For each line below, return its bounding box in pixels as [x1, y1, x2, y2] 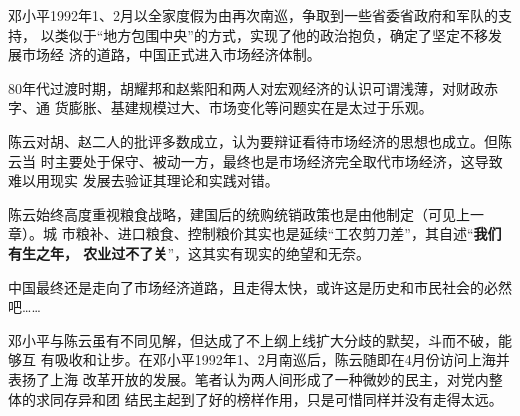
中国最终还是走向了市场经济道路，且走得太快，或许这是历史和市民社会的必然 [8, 276, 512, 297]
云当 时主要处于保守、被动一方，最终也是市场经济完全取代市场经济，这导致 [8, 150, 503, 171]
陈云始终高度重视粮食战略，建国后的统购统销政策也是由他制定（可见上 [8, 203, 470, 224]
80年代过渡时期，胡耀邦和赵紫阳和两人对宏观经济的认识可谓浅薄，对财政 [8, 77, 484, 98]
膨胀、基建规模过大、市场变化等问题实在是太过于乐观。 [68, 97, 433, 118]
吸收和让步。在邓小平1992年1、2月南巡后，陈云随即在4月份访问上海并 [54, 349, 510, 370]
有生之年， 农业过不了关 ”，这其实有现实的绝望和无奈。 [8, 242, 370, 263]
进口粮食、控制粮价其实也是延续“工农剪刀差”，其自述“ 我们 [117, 223, 502, 244]
